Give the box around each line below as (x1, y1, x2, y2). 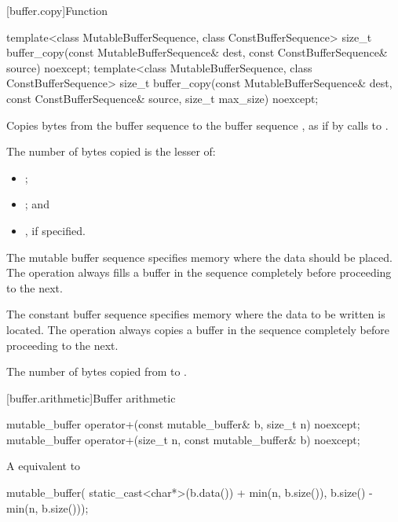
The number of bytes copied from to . (6, 363, 187, 380)
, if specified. (24, 222, 86, 238)
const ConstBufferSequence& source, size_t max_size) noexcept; (6, 90, 319, 106)
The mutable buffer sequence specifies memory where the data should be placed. (6, 248, 393, 265)
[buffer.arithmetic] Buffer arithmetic (6, 389, 176, 406)
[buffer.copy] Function (6, 2, 108, 18)
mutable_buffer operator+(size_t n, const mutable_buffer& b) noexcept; (6, 431, 360, 447)
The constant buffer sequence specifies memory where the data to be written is (6, 306, 385, 322)
